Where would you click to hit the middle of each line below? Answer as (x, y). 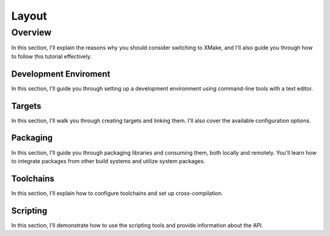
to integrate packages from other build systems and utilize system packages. (108, 161)
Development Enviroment (61, 74)
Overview (31, 32)
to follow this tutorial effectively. (51, 56)
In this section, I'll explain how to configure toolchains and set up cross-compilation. (117, 193)
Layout (29, 16)
